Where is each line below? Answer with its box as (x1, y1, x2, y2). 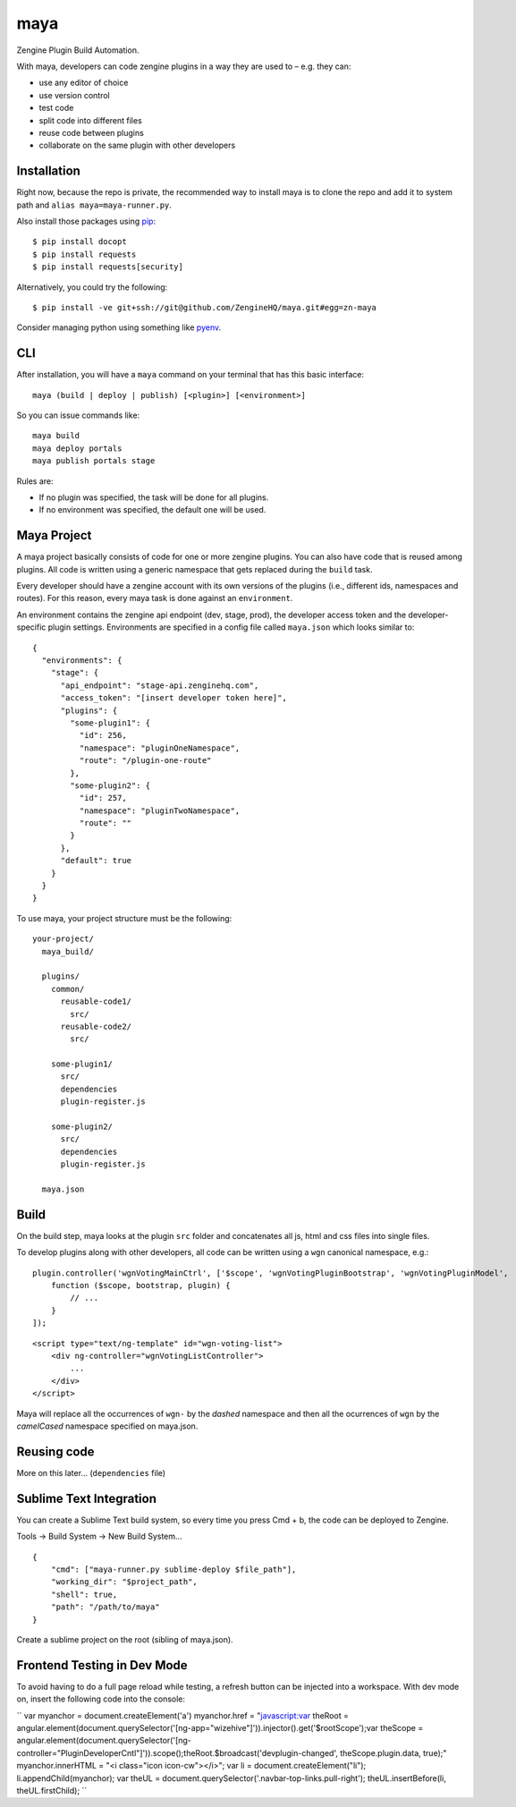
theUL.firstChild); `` (16, 1785, 88, 1795)
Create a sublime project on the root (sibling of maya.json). (16, 1633, 233, 1645)
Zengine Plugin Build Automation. (16, 45, 140, 55)
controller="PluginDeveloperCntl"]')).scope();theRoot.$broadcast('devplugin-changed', (16, 1747, 339, 1758)
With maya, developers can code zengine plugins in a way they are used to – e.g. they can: (16, 61, 351, 72)
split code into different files (38, 115, 142, 125)
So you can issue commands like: (16, 410, 140, 420)
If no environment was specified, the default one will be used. (38, 505, 266, 515)
